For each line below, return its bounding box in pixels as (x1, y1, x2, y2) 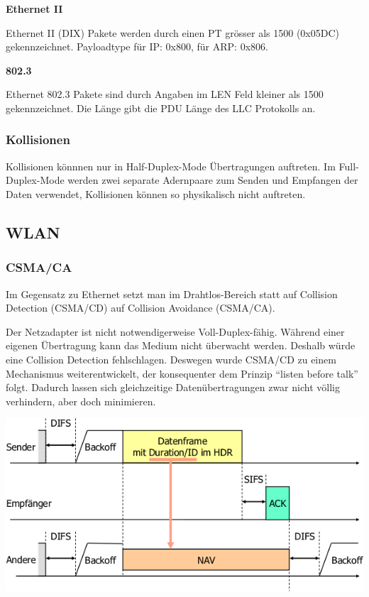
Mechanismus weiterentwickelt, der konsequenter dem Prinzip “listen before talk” (6, 366, 358, 380)
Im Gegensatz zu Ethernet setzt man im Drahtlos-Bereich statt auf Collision (6, 286, 338, 301)
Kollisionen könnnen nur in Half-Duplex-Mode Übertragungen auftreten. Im (6, 158, 336, 173)
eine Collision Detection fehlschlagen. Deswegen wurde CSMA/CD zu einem (6, 351, 336, 366)
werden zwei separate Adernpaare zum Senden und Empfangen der (67, 172, 358, 187)
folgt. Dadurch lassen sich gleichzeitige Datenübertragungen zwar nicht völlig (6, 380, 340, 395)
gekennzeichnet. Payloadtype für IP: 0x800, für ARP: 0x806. (6, 39, 268, 54)
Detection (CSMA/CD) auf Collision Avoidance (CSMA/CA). (6, 300, 275, 315)
